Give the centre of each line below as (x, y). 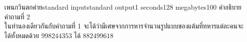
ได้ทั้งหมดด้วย (22, 35)
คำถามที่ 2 (17, 16)
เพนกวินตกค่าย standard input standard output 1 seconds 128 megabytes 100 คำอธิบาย (123, 7)
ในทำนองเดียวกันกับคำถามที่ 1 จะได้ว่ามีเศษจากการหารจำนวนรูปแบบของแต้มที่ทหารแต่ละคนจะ (124, 26)
